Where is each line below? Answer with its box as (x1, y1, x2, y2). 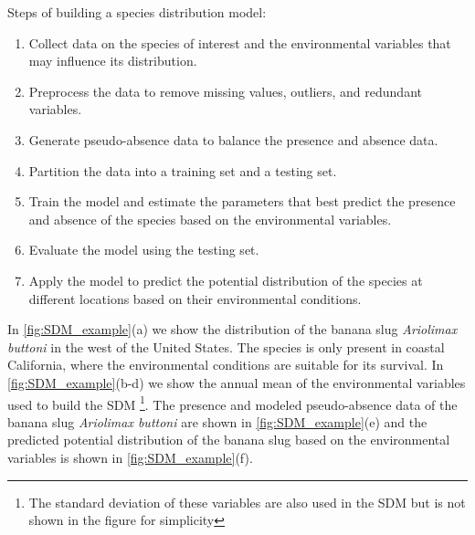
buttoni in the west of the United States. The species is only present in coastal (7, 337, 445, 356)
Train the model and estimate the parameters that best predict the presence (28, 192, 456, 211)
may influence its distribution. (28, 51, 197, 70)
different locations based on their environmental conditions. (28, 288, 362, 308)
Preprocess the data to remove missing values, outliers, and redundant (28, 81, 422, 100)
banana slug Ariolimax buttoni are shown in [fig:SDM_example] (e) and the (7, 412, 427, 431)
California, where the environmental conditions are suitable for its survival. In (7, 355, 444, 374)
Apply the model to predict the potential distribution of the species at (28, 270, 423, 289)
